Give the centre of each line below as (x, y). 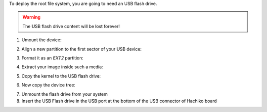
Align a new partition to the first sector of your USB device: (82, 49)
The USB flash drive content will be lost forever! (71, 26)
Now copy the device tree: (48, 85)
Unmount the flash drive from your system (65, 94)
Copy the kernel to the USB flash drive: (61, 76)
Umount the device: (42, 40)
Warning (31, 17)
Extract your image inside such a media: (62, 67)
